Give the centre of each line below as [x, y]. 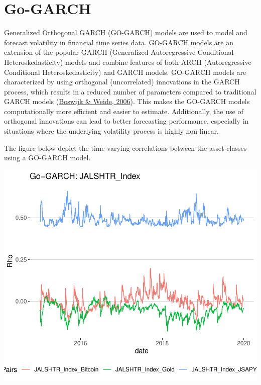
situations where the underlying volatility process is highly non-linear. [111, 131]
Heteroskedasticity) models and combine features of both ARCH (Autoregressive [128, 62]
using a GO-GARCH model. [47, 158]
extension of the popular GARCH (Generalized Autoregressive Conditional [119, 52]
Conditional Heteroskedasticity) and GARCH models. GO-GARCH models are [125, 72]
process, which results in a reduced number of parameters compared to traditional [130, 91]
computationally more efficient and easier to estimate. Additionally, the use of [124, 111]
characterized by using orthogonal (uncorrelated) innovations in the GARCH [122, 82]
